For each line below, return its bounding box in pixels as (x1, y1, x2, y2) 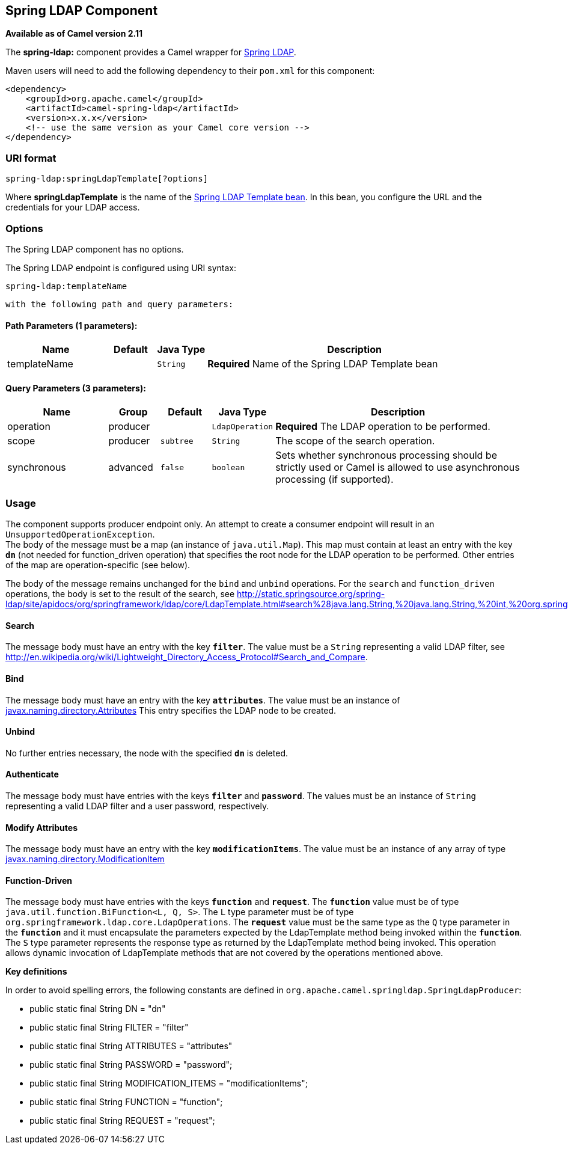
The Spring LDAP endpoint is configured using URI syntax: (5, 262, 237, 273)
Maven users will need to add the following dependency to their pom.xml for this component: (5, 66, 375, 76)
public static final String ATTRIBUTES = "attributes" (29, 1041, 233, 1052)
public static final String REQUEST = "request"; (29, 1115, 215, 1126)
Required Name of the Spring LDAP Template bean (207, 358, 438, 370)
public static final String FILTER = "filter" (29, 1022, 189, 1033)
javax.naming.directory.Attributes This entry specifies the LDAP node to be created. (5, 705, 337, 715)
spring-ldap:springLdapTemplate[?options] (5, 174, 209, 184)
